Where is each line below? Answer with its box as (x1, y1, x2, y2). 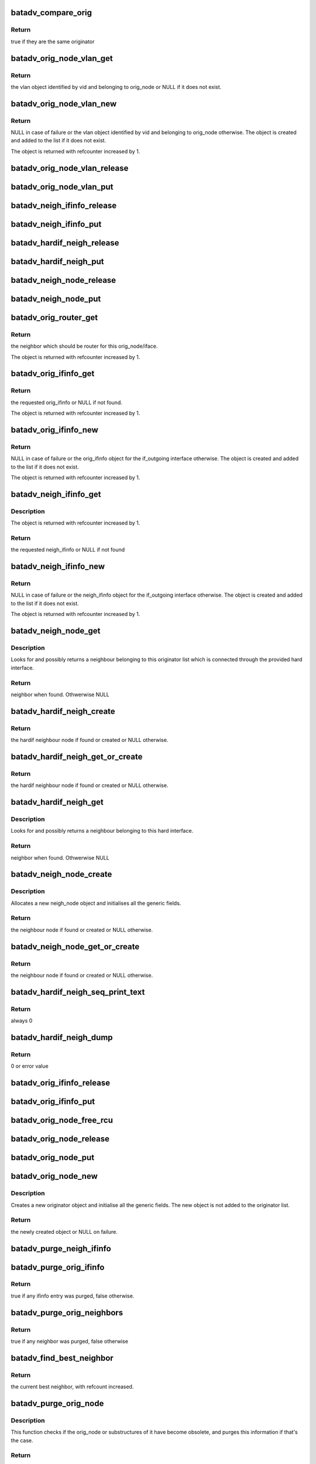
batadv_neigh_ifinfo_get (11, 489, 101, 499)
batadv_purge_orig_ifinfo (11, 1262, 105, 1272)
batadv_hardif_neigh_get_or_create (11, 751, 143, 761)
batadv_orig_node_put (11, 1152, 95, 1162)
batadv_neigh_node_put (11, 293, 101, 304)
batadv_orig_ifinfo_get (11, 369, 95, 379)
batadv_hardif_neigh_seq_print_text (11, 987, 145, 997)
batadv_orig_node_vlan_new (11, 98, 117, 108)
